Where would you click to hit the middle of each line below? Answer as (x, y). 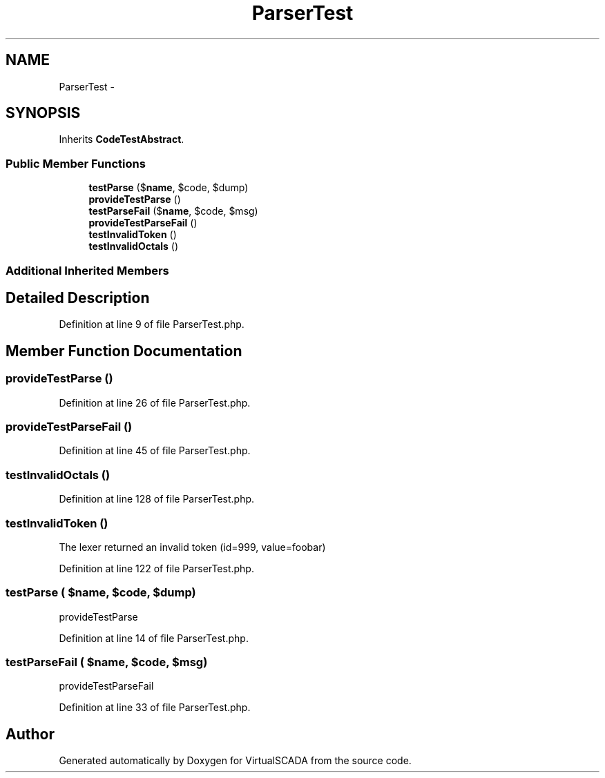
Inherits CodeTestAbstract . (122, 139)
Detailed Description (78, 298)
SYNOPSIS (43, 113)
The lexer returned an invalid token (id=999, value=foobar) (192, 547)
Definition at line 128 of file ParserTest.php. (157, 499)
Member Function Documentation (124, 351)
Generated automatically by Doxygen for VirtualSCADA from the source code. (235, 761)
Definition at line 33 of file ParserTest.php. (155, 708)
